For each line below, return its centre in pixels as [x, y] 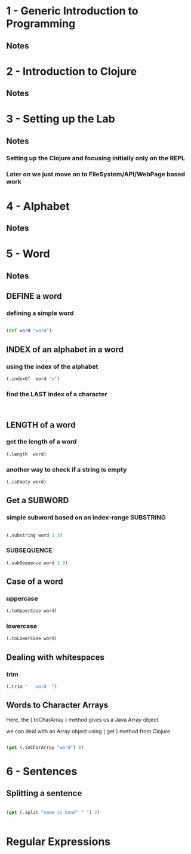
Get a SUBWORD [38, 501]
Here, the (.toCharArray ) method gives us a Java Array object [82, 720]
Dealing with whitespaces [55, 657]
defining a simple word [40, 313]
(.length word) [26, 454]
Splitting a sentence [44, 793]
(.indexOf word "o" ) [33, 379]
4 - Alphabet [38, 206]
